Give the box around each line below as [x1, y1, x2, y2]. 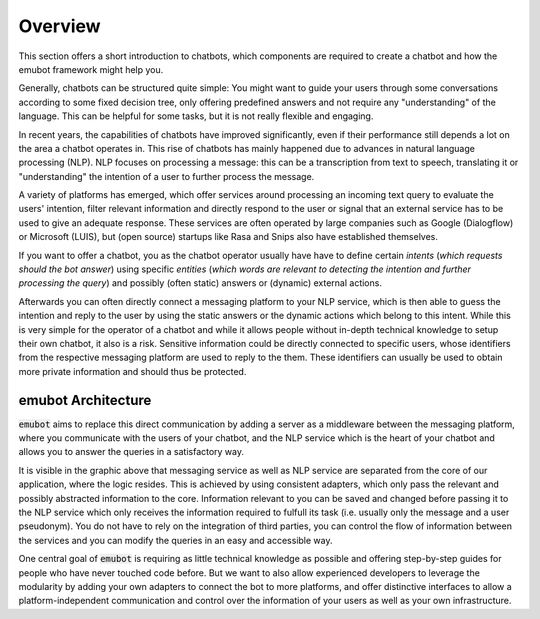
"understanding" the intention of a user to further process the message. [18, 170, 315, 182]
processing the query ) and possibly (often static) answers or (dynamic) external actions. [18, 277, 382, 289]
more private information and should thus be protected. [18, 365, 247, 377]
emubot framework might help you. [18, 63, 164, 75]
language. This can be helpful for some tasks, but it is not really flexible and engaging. [18, 110, 374, 122]
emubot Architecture [18, 391, 152, 409]
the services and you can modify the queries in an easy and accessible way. [18, 534, 333, 546]
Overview [18, 15, 101, 37]
